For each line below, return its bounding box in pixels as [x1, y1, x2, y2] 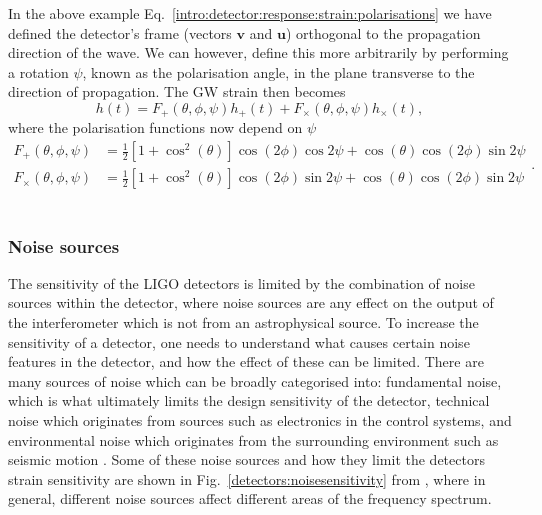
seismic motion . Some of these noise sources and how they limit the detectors [8, 449, 485, 470]
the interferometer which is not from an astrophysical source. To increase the [8, 312, 479, 333]
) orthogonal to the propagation [285, 22, 481, 43]
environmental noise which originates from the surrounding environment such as [8, 429, 499, 450]
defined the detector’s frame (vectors [8, 22, 232, 43]
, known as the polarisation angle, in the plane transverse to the [82, 61, 475, 82]
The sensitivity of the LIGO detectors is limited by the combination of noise [8, 272, 475, 293]
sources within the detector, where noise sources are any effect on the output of [8, 292, 494, 313]
